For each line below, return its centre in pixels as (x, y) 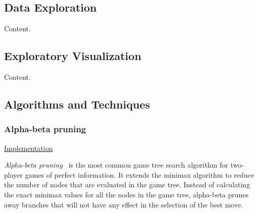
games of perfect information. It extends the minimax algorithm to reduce (140, 174)
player (13, 174)
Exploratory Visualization (73, 56)
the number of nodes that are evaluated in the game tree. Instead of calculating (127, 184)
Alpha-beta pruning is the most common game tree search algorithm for (116, 165)
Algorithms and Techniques (77, 104)
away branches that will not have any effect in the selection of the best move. (124, 204)
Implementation (29, 148)
